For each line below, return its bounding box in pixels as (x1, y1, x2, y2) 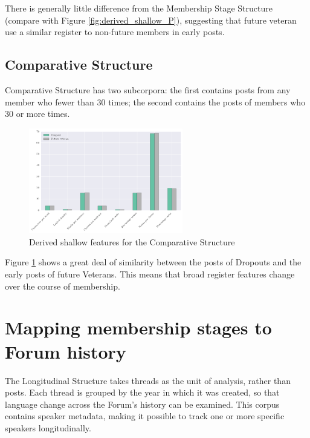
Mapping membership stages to (5, 315, 272, 340)
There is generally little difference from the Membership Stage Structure (5, 2, 273, 14)
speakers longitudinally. (5, 421, 91, 434)
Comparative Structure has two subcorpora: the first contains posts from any (5, 83, 291, 96)
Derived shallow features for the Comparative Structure (29, 235, 235, 248)
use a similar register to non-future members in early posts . (5, 25, 225, 38)
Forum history (5, 339, 126, 363)
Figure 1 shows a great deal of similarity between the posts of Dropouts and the (5, 256, 302, 268)
